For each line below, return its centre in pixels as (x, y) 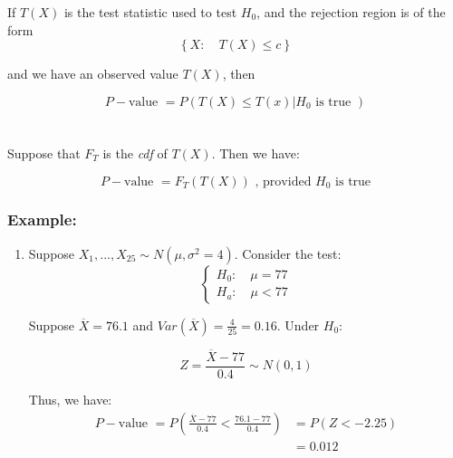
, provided (283, 181)
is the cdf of (135, 153)
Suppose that (44, 153)
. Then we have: (255, 153)
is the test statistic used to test (150, 12)
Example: (42, 219)
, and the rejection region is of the (351, 12)
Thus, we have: (70, 400)
